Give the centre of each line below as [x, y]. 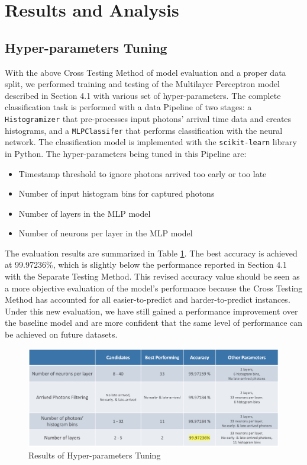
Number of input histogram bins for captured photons [117, 193]
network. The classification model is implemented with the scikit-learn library [151, 142]
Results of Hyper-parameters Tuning [95, 455]
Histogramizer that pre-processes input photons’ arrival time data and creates [148, 118]
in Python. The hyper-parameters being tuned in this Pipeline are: [126, 153]
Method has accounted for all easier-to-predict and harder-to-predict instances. [148, 299]
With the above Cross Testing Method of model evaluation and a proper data [146, 72]
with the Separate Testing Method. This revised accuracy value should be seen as [152, 276]
